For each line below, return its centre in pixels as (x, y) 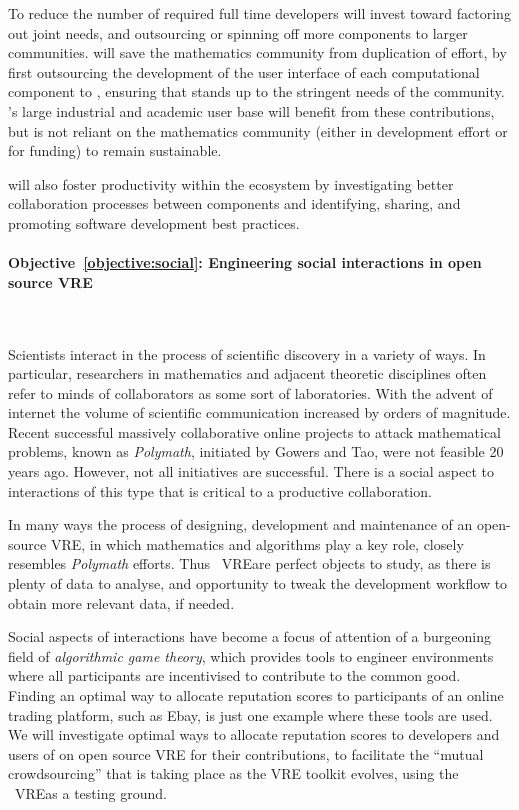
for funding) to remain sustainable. (115, 150)
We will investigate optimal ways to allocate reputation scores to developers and (254, 734)
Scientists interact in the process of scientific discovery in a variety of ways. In (247, 353)
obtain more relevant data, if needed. (121, 602)
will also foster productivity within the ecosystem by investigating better (231, 183)
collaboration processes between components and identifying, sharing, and (234, 203)
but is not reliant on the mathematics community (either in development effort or (258, 130)
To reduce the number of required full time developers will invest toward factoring (259, 13)
